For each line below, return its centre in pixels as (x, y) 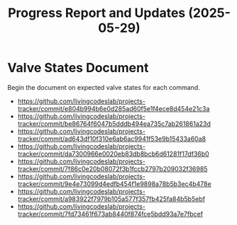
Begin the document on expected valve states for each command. (104, 87)
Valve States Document (78, 68)
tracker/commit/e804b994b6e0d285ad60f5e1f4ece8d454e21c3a (114, 108)
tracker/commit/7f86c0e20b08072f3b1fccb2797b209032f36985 (112, 168)
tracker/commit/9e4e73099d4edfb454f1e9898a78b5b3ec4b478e (114, 184)
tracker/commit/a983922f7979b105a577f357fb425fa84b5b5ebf (111, 199)
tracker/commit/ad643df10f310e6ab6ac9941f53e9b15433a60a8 (112, 139)
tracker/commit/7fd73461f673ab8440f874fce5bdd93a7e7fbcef (110, 214)
